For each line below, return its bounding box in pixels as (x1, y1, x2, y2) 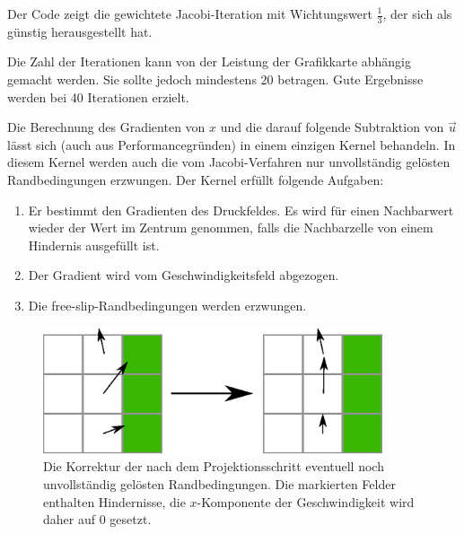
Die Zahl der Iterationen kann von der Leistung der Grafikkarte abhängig (7, 52, 412, 71)
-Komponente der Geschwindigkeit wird (197, 492, 415, 511)
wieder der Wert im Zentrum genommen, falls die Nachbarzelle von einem (28, 218, 433, 237)
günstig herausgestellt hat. (7, 22, 153, 40)
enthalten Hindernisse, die (43, 492, 186, 511)
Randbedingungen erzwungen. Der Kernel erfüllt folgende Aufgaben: (7, 170, 384, 188)
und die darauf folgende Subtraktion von (220, 118, 444, 136)
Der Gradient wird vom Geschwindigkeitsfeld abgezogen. (28, 266, 339, 285)
